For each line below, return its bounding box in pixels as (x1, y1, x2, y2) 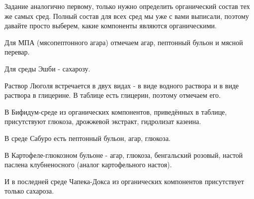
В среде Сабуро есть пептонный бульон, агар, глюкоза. (4, 133, 170, 143)
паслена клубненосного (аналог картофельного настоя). (4, 159, 172, 170)
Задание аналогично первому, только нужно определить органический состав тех (4, 1, 250, 11)
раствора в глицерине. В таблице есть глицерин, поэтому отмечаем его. (4, 90, 221, 100)
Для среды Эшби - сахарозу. (4, 63, 90, 73)
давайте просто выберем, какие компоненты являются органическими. (4, 20, 217, 31)
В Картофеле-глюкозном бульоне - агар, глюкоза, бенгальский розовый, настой (4, 149, 243, 160)
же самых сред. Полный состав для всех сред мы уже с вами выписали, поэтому (4, 10, 249, 21)
